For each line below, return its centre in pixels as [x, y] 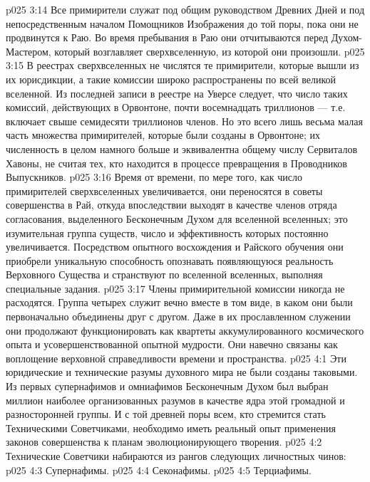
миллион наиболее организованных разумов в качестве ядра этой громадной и [175, 400]
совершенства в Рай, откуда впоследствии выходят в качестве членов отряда [171, 205]
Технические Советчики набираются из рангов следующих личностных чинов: [176, 456]
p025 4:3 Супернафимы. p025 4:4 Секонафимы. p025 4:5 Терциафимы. [159, 470]
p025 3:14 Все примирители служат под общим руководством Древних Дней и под [185, 9]
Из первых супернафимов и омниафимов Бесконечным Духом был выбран [167, 386]
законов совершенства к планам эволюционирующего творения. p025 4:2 [164, 442]
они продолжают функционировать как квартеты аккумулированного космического [185, 330]
